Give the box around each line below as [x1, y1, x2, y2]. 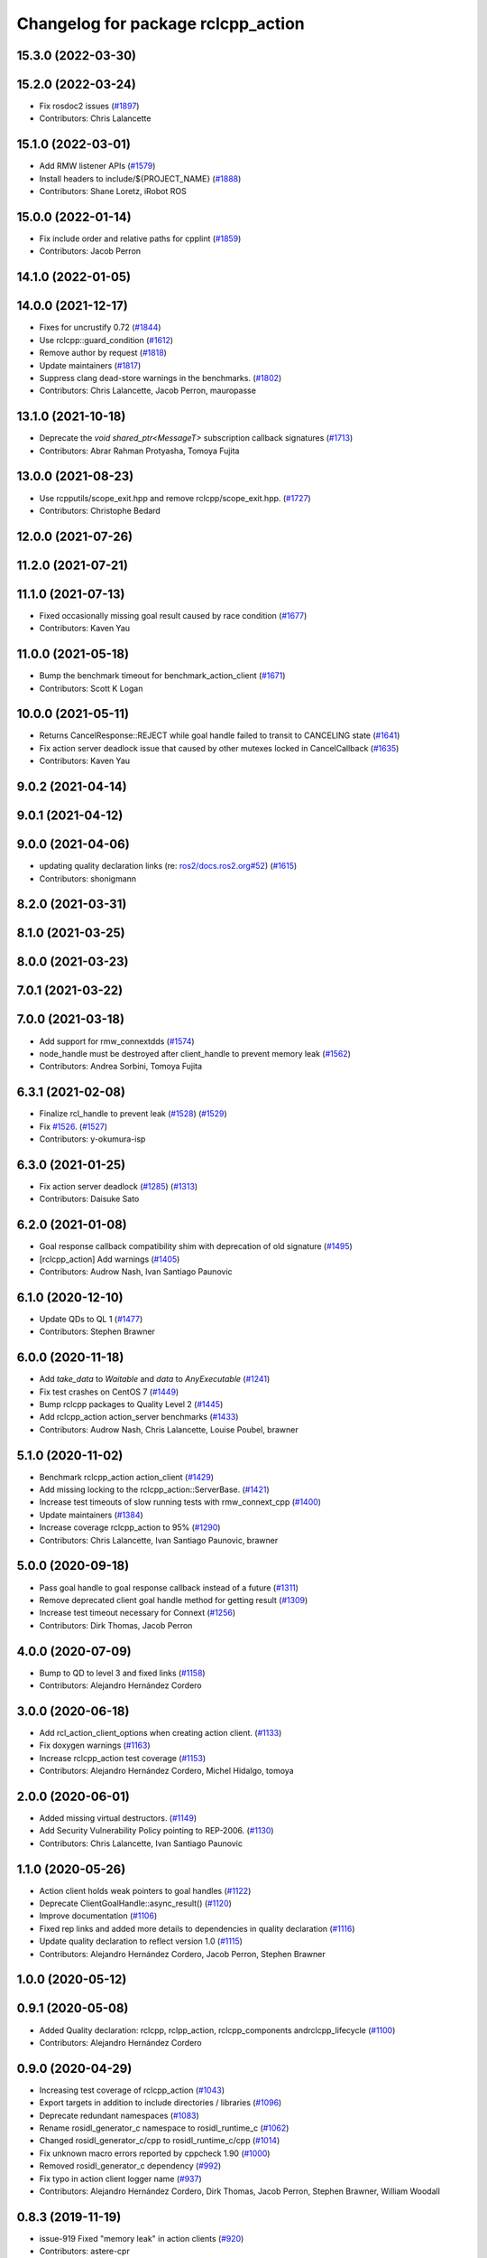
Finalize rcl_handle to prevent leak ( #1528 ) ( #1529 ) [39, 1108, 227, 1119]
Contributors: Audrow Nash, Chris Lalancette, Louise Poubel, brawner [39, 1423, 299, 1435]
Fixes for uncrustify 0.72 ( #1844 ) [39, 322, 161, 333]
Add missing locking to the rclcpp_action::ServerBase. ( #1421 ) [39, 1484, 270, 1495]
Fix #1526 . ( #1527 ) [39, 1121, 108, 1132]
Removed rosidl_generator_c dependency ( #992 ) [39, 2160, 222, 2171]
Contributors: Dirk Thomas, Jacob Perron [39, 1619, 193, 1630]
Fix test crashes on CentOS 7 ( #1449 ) [39, 1386, 179, 1397]
